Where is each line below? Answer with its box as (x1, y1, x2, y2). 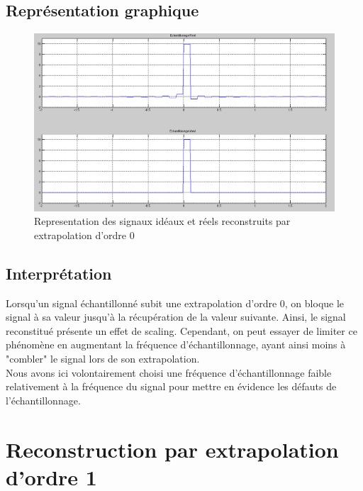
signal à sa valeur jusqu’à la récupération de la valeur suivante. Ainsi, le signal (6, 309, 346, 324)
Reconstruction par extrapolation (6, 434, 339, 463)
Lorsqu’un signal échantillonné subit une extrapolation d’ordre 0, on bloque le (6, 295, 345, 310)
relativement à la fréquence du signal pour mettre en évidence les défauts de (6, 379, 337, 394)
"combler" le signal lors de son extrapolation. (6, 351, 200, 366)
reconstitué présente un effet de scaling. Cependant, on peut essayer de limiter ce (6, 323, 357, 338)
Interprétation (6, 262, 112, 284)
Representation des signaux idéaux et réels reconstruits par (34, 214, 291, 228)
